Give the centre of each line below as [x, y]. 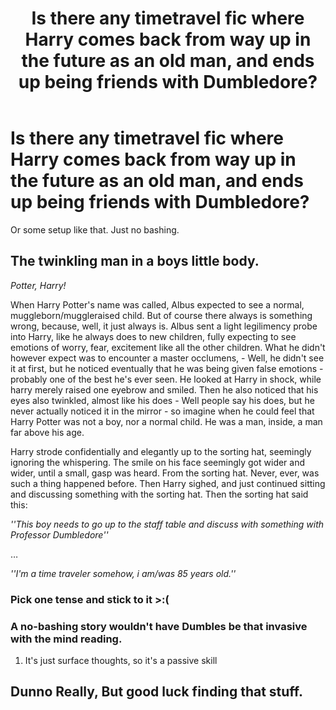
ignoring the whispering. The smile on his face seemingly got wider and [158, 462]
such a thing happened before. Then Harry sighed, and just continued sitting [168, 483]
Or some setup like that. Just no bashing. [95, 229]
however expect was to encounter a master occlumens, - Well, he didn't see [167, 358]
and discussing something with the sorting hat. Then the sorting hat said [159, 494]
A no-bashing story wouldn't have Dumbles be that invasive [159, 626]
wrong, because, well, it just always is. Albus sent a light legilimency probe [164, 326]
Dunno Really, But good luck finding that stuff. [156, 692]
